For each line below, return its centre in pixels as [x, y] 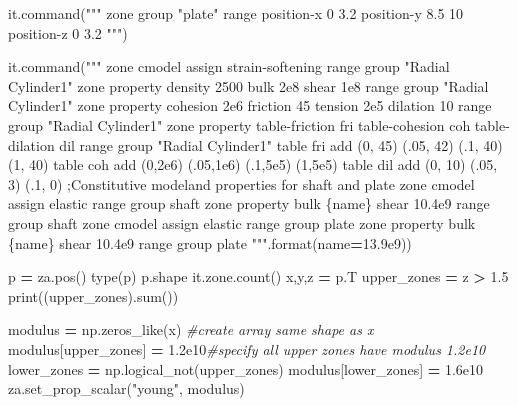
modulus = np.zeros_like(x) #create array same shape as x [191, 329]
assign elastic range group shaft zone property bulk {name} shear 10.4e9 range [249, 203]
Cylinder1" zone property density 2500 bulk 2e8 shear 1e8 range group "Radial [248, 85]
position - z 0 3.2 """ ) [68, 32]
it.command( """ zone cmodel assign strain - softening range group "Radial [229, 66]
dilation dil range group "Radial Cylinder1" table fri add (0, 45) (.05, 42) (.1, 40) [255, 144]
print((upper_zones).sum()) [93, 295]
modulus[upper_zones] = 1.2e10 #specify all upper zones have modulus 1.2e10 [247, 348]
